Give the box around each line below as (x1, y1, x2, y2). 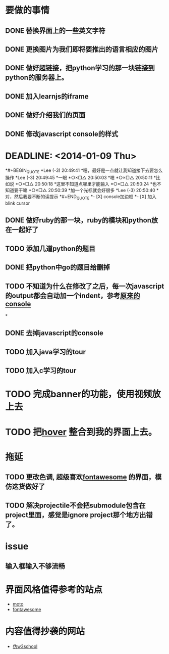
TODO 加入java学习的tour (5, 347, 86, 356)
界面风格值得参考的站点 (5, 584, 103, 595)
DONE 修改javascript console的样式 (5, 129, 119, 138)
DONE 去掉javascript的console (5, 329, 103, 338)
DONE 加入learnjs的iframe (5, 92, 89, 101)
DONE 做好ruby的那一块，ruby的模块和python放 (5, 216, 158, 225)
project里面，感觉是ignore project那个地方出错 (5, 510, 153, 519)
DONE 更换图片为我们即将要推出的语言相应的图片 (5, 45, 159, 54)
